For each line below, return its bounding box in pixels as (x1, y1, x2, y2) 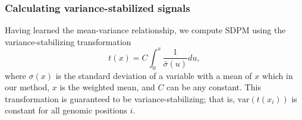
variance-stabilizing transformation (5, 35, 131, 48)
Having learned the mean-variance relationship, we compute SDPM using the (5, 24, 286, 36)
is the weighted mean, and (59, 81, 155, 93)
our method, (5, 81, 50, 93)
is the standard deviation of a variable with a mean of (55, 69, 252, 81)
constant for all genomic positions (5, 104, 127, 116)
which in (262, 69, 293, 81)
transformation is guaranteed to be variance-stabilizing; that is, (5, 92, 235, 105)
